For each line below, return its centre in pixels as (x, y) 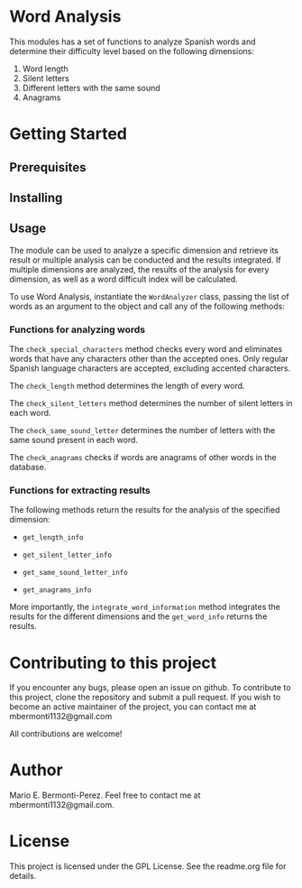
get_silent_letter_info (67, 555)
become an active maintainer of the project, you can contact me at (133, 707)
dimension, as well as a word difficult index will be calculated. (124, 279)
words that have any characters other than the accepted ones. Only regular (149, 359)
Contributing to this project (113, 663)
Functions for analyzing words (78, 329)
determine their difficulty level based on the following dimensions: (132, 51)
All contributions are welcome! (66, 734)
